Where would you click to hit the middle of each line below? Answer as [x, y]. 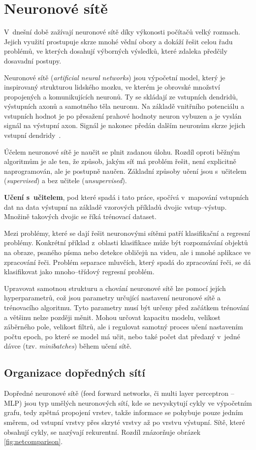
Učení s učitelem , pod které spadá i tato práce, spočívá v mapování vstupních [127, 197]
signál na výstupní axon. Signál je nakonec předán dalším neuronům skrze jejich [125, 125]
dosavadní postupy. [33, 60]
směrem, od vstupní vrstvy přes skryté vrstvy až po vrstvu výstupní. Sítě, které [125, 422]
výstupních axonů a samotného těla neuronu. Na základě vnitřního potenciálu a [124, 106]
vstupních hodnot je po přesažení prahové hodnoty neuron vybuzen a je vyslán [123, 115]
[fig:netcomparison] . [33, 441]
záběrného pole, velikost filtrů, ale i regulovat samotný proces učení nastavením [124, 327]
